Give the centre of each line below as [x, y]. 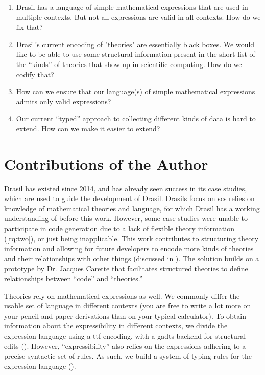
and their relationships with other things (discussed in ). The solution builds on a [132, 258]
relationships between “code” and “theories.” [74, 278]
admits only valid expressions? [64, 101]
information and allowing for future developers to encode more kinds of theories [129, 248]
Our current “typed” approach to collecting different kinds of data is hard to [136, 118]
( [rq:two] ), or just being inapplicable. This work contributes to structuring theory [131, 238]
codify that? [35, 74]
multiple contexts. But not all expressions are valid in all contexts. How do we [138, 17]
